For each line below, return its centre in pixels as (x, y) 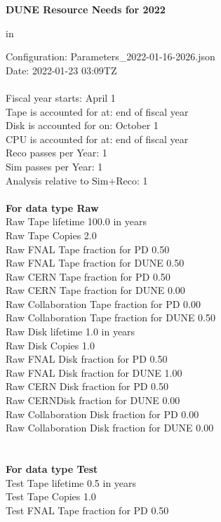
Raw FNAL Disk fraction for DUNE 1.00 (94, 372)
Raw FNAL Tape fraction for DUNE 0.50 (95, 263)
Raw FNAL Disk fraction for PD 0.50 (87, 359)
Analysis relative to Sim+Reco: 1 (77, 180)
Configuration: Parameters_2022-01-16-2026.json (110, 56)
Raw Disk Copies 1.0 (50, 345)
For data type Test (52, 469)
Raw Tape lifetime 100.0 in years (76, 221)
